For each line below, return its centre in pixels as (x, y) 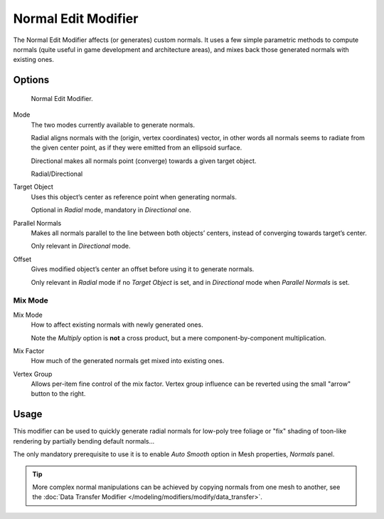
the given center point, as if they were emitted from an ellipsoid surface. (137, 148)
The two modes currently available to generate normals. (113, 125)
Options (31, 80)
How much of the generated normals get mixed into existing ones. (128, 361)
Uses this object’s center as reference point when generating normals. (134, 196)
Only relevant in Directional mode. (81, 246)
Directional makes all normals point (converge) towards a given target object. (144, 161)
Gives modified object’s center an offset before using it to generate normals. (143, 269)
